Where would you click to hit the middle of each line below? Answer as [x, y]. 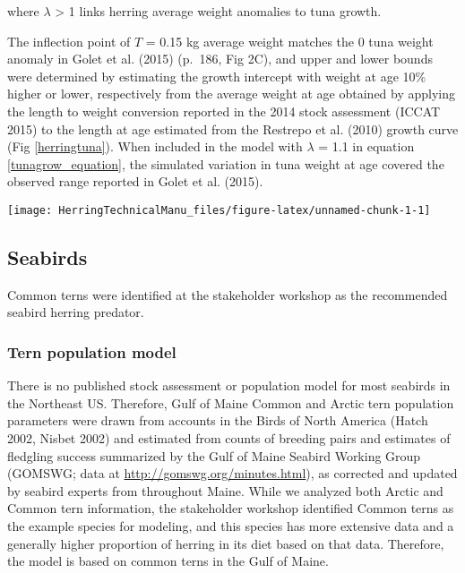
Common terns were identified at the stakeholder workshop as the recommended [228, 294]
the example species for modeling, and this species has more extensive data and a [231, 525]
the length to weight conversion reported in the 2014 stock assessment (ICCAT [224, 111]
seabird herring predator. [76, 312]
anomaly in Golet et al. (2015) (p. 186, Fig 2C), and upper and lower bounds [220, 59]
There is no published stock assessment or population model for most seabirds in [229, 385]
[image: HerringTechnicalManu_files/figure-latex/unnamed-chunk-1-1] [219, 210]
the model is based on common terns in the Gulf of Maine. [168, 561]
